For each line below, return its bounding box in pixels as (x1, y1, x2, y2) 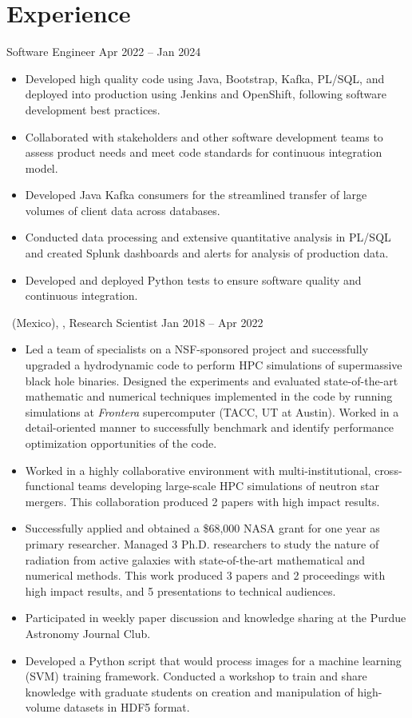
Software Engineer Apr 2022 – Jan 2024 (6, 43, 201, 60)
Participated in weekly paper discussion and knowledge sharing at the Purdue (25, 609, 406, 626)
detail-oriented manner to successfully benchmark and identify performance (25, 419, 394, 436)
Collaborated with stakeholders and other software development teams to (25, 128, 383, 145)
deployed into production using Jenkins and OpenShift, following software (25, 86, 386, 102)
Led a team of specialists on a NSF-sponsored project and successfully (25, 341, 369, 357)
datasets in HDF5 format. (64, 699, 190, 716)
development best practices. (25, 101, 160, 118)
